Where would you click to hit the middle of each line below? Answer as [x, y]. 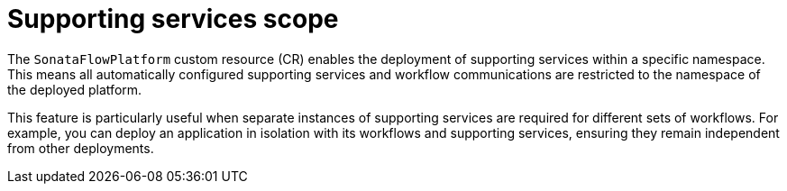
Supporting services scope [173, 19]
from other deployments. [81, 148]
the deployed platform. [75, 89]
